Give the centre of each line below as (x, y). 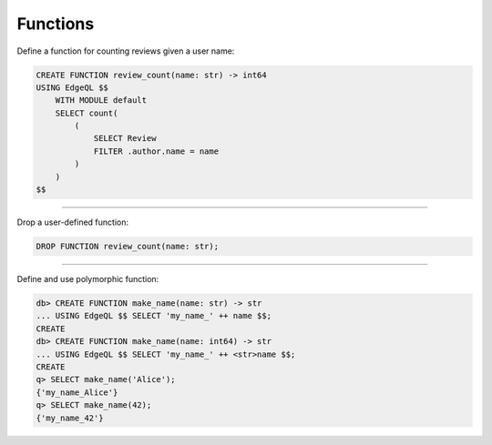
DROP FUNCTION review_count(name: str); (127, 247)
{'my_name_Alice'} (77, 392)
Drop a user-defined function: (73, 222)
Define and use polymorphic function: (88, 279)
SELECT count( (87, 113)
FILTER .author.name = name (156, 151)
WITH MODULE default (101, 101)
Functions (56, 24)
